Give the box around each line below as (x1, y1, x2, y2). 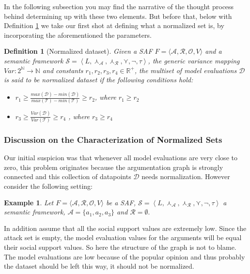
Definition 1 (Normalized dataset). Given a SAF (4, 46, 153, 56)
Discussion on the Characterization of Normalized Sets (4, 133, 222, 145)
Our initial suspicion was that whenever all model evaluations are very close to (4, 152, 237, 163)
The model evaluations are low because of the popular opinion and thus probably (4, 251, 245, 261)
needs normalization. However (141, 171, 230, 182)
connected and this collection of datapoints (4, 171, 131, 182)
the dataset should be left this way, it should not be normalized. (4, 261, 194, 271)
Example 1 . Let (4, 197, 54, 207)
